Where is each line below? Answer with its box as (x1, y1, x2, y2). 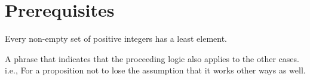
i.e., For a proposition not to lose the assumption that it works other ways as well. (5, 64, 306, 76)
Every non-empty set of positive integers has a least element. (5, 32, 227, 45)
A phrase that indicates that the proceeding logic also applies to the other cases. (5, 52, 299, 64)
